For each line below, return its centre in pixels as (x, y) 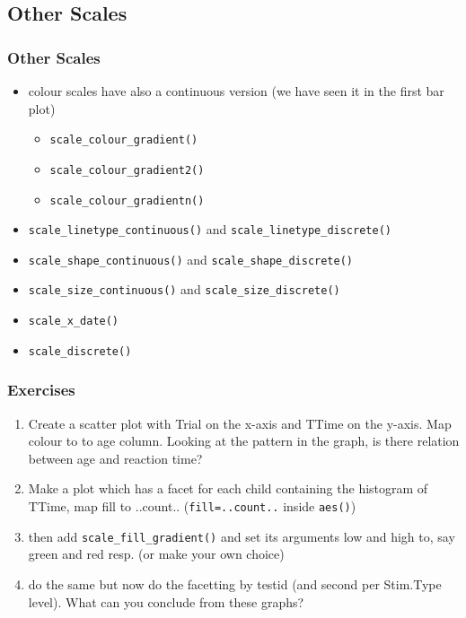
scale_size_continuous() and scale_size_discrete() (184, 289)
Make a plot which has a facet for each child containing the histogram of (228, 488)
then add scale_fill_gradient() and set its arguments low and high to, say (242, 536)
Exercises (41, 390)
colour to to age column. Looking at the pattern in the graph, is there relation (244, 441)
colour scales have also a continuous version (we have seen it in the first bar (236, 91)
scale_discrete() (80, 351)
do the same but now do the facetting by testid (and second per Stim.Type (235, 583)
